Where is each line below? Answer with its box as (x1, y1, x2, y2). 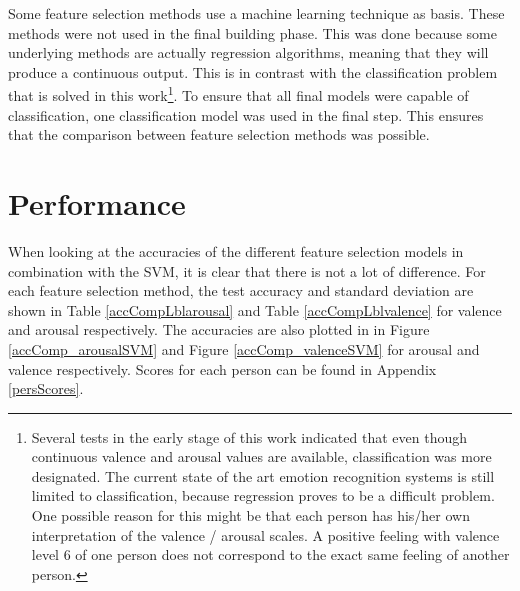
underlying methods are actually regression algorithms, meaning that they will (8, 42, 489, 63)
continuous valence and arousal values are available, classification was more (31, 446, 492, 467)
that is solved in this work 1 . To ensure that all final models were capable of (8, 82, 469, 106)
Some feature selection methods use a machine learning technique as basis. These (8, 3, 505, 23)
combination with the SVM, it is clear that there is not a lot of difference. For (8, 260, 486, 281)
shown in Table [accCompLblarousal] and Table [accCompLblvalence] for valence (8, 299, 502, 320)
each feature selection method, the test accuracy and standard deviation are (8, 280, 474, 301)
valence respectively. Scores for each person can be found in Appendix (8, 358, 437, 379)
